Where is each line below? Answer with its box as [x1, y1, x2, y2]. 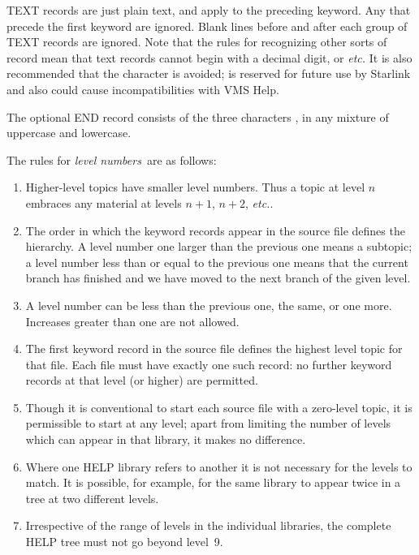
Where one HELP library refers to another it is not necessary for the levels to [25, 458, 413, 475]
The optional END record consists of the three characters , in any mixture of [6, 108, 389, 125]
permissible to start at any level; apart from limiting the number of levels [25, 415, 391, 432]
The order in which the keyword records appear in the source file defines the [25, 222, 405, 239]
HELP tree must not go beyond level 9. [25, 533, 223, 550]
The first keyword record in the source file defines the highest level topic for [25, 340, 403, 357]
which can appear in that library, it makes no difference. [25, 431, 306, 448]
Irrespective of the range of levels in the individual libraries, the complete [25, 517, 391, 534]
